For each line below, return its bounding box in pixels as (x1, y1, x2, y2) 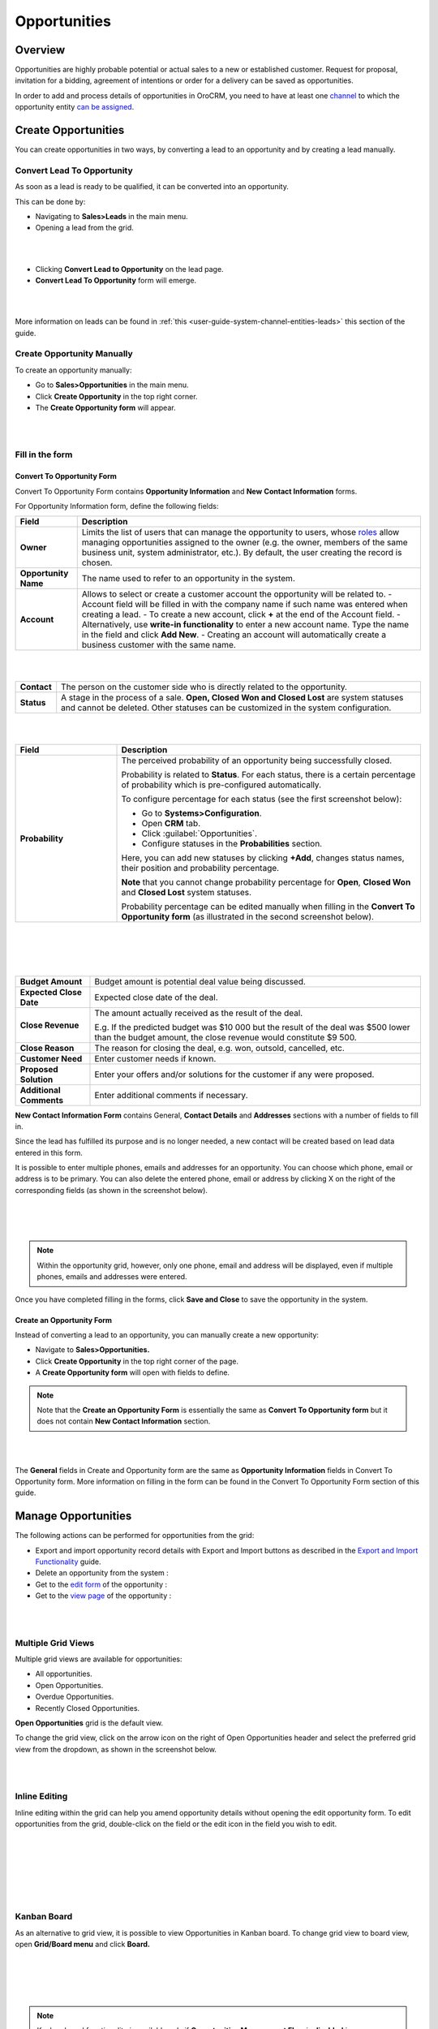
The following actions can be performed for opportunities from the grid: (15, 1531, 255, 1540)
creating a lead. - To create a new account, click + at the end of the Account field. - (81, 609, 401, 620)
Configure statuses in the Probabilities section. (141, 838, 323, 849)
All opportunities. (35, 1669, 92, 1679)
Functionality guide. (35, 1557, 101, 1566)
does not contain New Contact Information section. (36, 1416, 211, 1426)
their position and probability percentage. (121, 862, 280, 873)
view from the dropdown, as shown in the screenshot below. (15, 1744, 217, 1754)
